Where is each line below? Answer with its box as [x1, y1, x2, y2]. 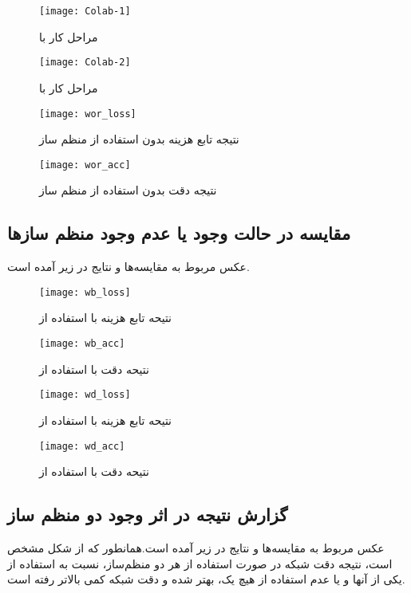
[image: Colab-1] [39, 6, 131, 17]
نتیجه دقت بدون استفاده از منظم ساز [39, 182, 217, 198]
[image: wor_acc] [39, 159, 131, 171]
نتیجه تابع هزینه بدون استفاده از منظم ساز [39, 131, 239, 147]
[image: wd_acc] [39, 440, 125, 452]
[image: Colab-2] [39, 57, 131, 69]
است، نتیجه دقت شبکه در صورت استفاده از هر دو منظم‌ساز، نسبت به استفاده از [7, 555, 393, 571]
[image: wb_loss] [39, 286, 131, 298]
